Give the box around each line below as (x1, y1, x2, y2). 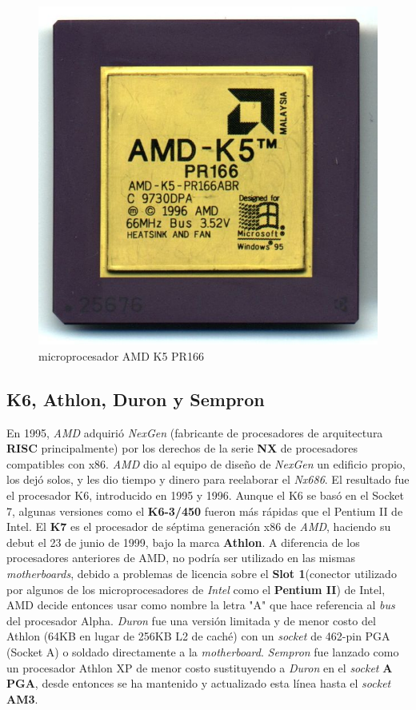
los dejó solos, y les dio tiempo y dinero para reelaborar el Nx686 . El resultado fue (6, 471, 410, 488)
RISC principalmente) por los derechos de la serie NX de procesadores (6, 440, 358, 457)
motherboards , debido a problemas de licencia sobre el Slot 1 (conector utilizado (6, 565, 397, 582)
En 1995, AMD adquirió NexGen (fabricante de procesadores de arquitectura (6, 424, 383, 441)
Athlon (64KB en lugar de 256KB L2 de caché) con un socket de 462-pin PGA (6, 628, 390, 644)
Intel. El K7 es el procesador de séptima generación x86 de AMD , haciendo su (6, 518, 391, 535)
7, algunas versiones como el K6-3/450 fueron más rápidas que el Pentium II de (6, 502, 403, 519)
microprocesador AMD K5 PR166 (38, 347, 204, 364)
